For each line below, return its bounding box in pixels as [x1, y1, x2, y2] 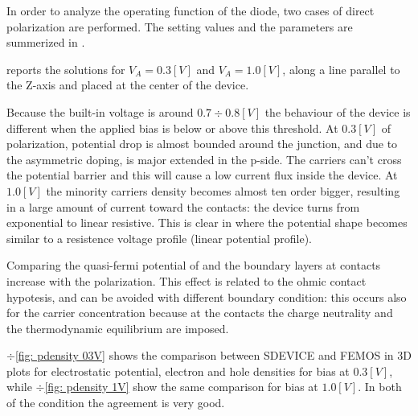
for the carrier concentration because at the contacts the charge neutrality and [6, 304, 393, 321]
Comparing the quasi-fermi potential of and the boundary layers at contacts [6, 257, 381, 274]
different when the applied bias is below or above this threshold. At [6, 119, 338, 136]
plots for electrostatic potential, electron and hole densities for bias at [6, 362, 350, 379]
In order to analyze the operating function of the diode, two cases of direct [6, 2, 375, 19]
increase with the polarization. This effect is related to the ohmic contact [6, 272, 367, 289]
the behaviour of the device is [264, 103, 411, 120]
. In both [358, 378, 402, 395]
